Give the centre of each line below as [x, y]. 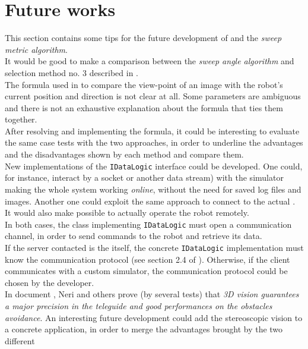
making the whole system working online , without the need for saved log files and [153, 189]
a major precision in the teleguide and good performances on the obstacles [139, 305]
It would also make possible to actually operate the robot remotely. [127, 213]
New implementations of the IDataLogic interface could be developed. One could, [154, 166]
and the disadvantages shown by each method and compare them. [124, 154]
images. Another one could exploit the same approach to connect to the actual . [150, 201]
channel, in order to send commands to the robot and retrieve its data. [134, 236]
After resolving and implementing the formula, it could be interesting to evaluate [152, 131]
